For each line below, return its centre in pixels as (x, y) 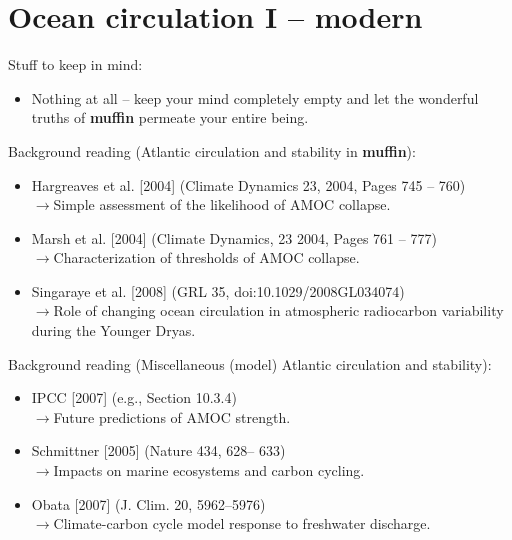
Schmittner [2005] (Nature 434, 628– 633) (158, 450)
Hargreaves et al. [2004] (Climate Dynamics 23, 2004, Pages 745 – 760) (248, 184)
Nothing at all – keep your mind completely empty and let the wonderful (255, 97)
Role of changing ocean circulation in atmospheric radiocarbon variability (278, 310)
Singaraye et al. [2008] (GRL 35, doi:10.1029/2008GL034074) (218, 290)
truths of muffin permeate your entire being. (170, 117)
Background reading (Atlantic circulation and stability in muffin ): (212, 150)
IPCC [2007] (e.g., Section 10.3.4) (134, 397)
